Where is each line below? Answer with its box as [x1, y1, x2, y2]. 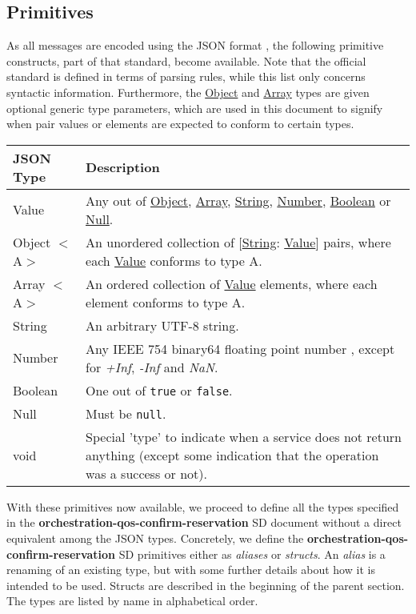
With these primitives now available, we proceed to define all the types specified [6, 498, 399, 515]
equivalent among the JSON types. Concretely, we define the [6, 529, 304, 546]
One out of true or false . [86, 380, 233, 399]
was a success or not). [86, 464, 207, 483]
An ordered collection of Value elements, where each [86, 274, 378, 293]
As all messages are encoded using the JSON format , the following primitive [6, 37, 384, 54]
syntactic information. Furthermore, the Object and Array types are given [6, 83, 370, 100]
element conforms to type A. [86, 292, 246, 311]
